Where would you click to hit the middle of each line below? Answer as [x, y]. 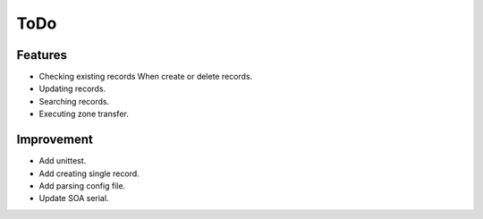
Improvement [55, 140]
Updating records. [72, 88]
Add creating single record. [89, 173]
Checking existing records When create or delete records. [146, 77]
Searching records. [74, 101]
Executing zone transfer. [84, 114]
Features [42, 55]
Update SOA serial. [74, 198]
